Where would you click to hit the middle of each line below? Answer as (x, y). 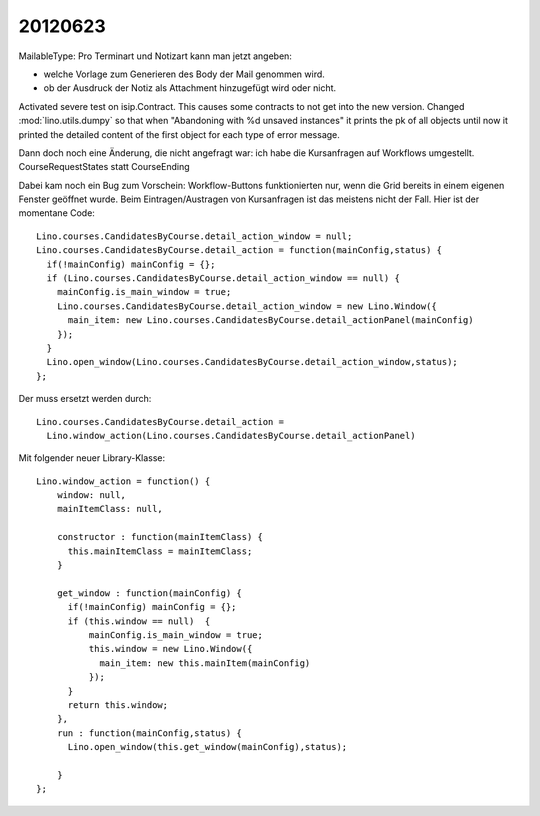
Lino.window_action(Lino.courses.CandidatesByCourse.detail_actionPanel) (231, 435)
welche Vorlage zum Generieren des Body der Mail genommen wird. (184, 74)
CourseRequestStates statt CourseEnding (104, 167)
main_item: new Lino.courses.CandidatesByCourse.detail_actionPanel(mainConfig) (270, 320)
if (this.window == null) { (139, 621)
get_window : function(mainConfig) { (149, 593)
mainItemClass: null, (110, 509)
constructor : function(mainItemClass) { (160, 537)
